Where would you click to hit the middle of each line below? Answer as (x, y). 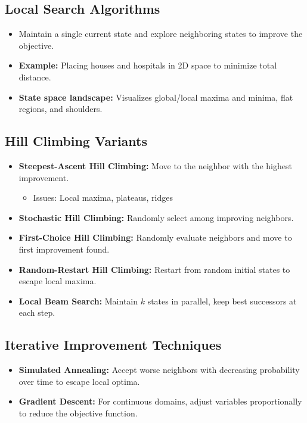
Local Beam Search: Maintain (78, 301)
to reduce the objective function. (78, 413)
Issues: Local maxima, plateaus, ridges (103, 197)
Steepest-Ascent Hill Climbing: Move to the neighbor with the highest (155, 165)
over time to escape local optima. (79, 381)
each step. (37, 312)
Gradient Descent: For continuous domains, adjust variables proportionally (160, 401)
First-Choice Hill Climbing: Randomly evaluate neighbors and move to (155, 237)
